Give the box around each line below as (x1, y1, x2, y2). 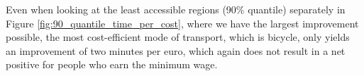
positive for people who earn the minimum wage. (6, 57, 218, 72)
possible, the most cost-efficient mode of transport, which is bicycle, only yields (6, 30, 350, 44)
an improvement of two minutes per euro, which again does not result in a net (6, 43, 346, 58)
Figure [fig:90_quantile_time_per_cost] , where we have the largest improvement (6, 15, 359, 30)
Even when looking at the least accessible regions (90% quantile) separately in (6, 2, 346, 16)
